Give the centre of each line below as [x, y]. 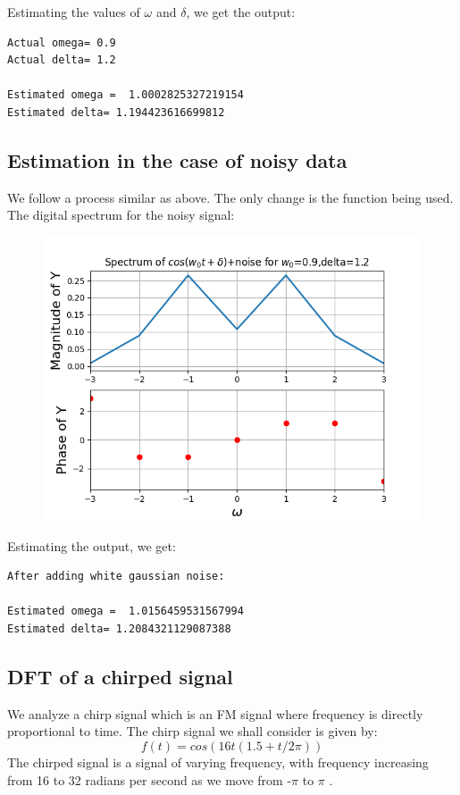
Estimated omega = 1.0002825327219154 [125, 95]
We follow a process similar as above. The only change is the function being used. [230, 197]
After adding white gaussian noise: [116, 577]
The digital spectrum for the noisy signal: [121, 215]
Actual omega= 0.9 [62, 42]
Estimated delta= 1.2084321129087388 [119, 628]
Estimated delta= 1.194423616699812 [116, 112]
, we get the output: [241, 12]
